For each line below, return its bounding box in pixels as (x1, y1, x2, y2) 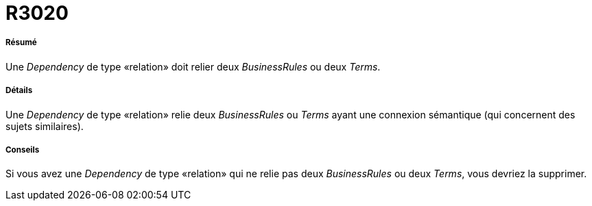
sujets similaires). (5, 120, 84, 132)
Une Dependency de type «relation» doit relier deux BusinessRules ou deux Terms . (5, 60, 381, 73)
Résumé (5, 38, 37, 48)
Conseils (5, 144, 40, 155)
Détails (5, 86, 33, 96)
